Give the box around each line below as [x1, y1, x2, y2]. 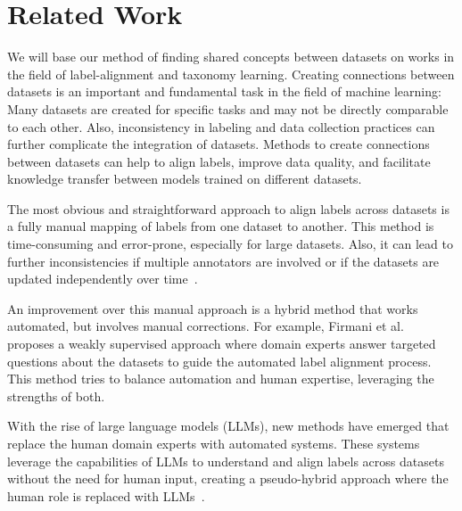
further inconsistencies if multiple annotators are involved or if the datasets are [7, 251, 440, 270]
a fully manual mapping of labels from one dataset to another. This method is [7, 217, 434, 235]
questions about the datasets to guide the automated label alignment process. [7, 351, 432, 370]
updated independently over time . [7, 269, 198, 288]
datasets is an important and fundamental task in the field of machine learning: [7, 82, 441, 101]
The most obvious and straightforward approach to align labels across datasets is [7, 199, 450, 218]
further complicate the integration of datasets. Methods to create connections [7, 135, 430, 153]
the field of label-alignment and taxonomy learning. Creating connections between [7, 64, 455, 83]
